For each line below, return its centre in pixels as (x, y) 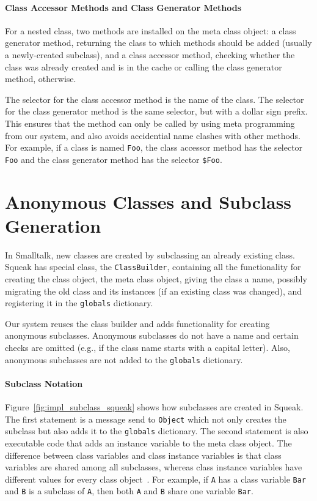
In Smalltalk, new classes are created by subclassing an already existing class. (150, 254)
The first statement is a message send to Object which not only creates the (146, 419)
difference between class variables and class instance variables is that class (143, 455)
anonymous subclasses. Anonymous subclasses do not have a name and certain (152, 335)
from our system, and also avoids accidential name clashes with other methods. (153, 135)
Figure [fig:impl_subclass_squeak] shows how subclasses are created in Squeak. (154, 407)
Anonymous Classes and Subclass (148, 201)
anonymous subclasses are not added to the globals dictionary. (124, 359)
